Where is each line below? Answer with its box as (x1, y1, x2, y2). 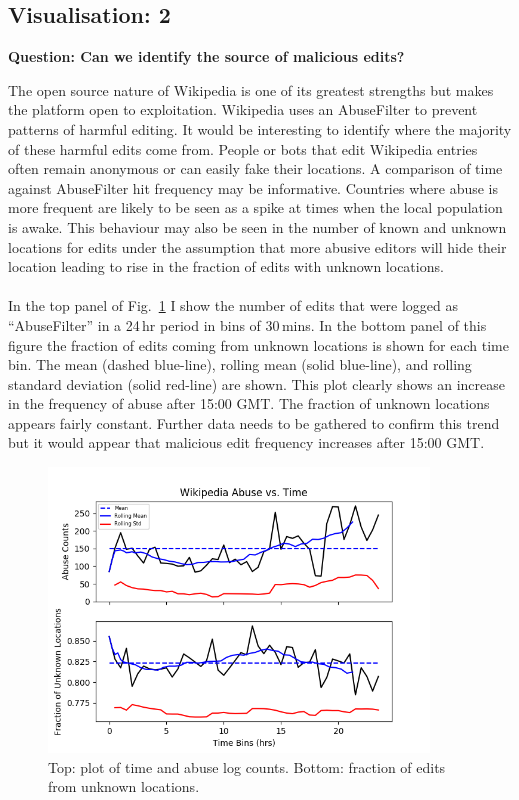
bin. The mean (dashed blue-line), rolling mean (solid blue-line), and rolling (8, 354, 472, 375)
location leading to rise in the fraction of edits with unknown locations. (8, 256, 444, 277)
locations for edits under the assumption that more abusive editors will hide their (8, 236, 507, 257)
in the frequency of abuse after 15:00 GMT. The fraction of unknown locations (8, 393, 490, 414)
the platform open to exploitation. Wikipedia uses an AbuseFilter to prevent (8, 99, 478, 120)
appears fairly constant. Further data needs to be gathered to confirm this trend (8, 412, 500, 433)
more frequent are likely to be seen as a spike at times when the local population (8, 197, 503, 218)
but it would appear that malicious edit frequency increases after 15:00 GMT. (8, 432, 485, 453)
